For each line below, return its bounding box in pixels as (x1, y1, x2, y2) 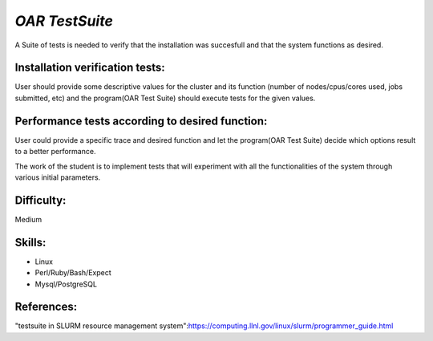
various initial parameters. (14, 173, 101, 182)
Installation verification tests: (14, 61, 166, 75)
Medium (14, 214, 42, 224)
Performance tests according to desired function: (14, 114, 268, 128)
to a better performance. (14, 147, 96, 156)
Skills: (14, 235, 47, 249)
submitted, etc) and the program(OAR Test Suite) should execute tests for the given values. (14, 93, 316, 103)
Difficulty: (14, 193, 67, 207)
